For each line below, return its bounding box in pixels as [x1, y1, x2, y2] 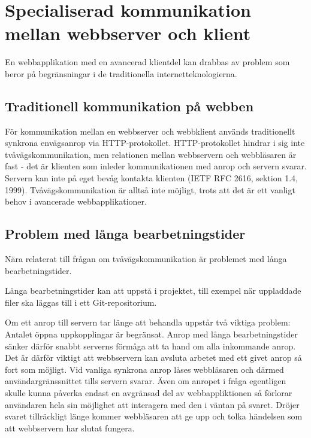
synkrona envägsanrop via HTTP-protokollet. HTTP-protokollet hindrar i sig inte [5, 136, 305, 149]
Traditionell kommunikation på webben [5, 96, 254, 115]
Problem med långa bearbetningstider [5, 224, 246, 243]
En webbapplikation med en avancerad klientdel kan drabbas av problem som [5, 56, 290, 68]
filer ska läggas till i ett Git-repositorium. [5, 296, 157, 308]
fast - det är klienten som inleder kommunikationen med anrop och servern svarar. [5, 160, 307, 172]
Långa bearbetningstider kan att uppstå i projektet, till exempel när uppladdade [5, 284, 301, 297]
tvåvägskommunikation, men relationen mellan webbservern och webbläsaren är [5, 148, 297, 160]
